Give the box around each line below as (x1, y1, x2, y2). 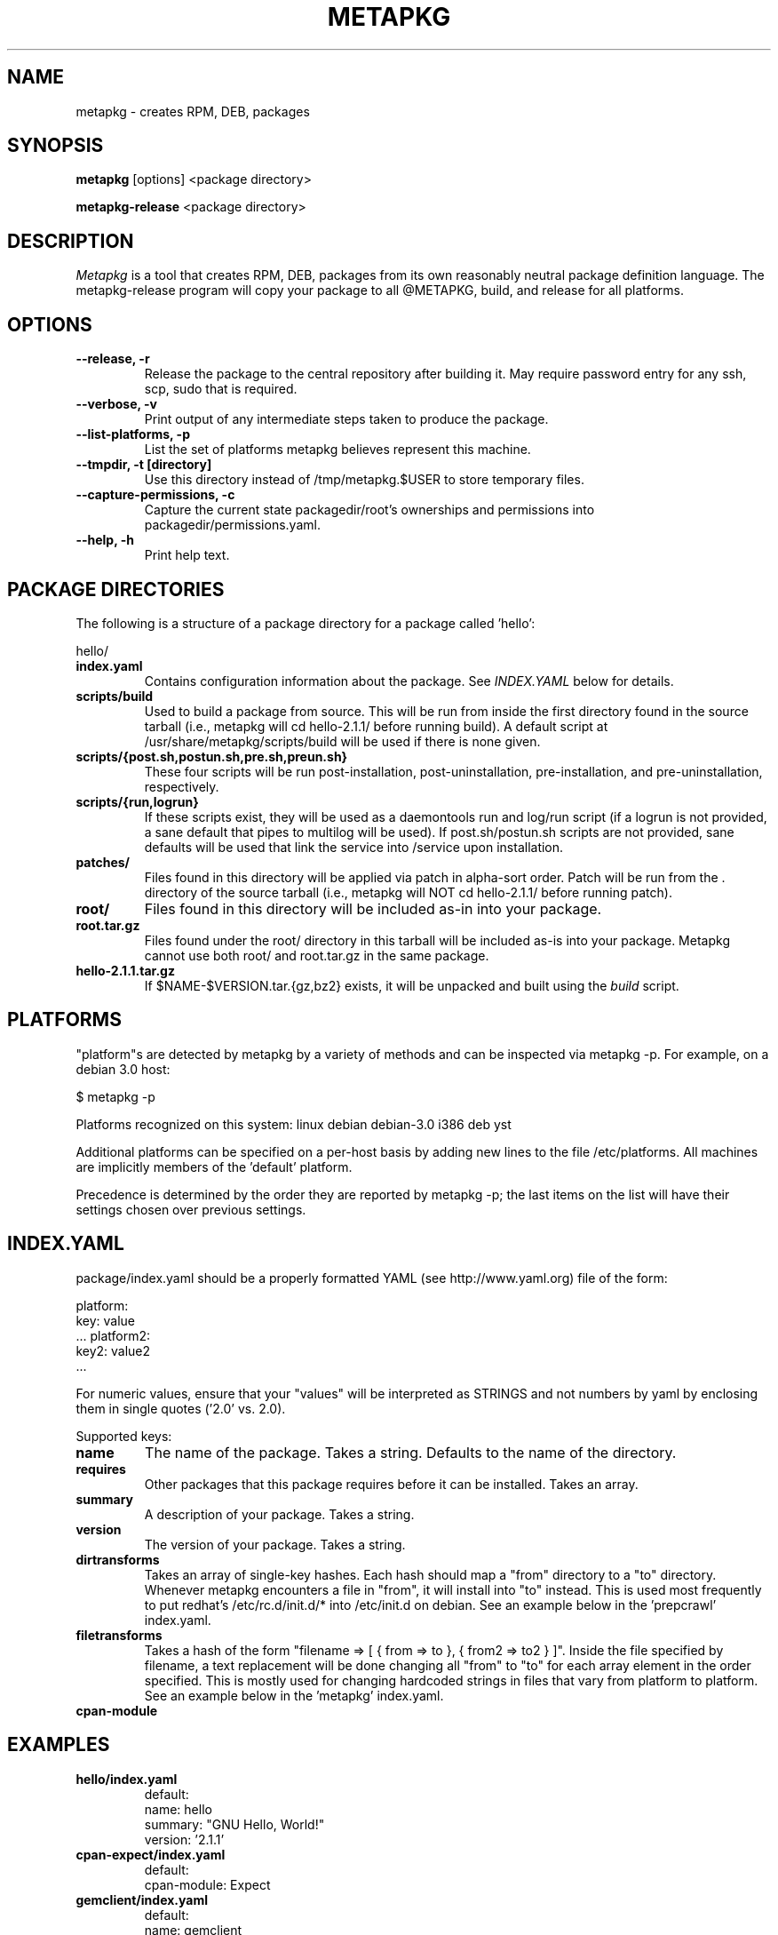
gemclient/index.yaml (75, 1891, 208, 1907)
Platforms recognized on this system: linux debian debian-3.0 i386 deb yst (75, 1116, 512, 1132)
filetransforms (75, 1627, 163, 1643)
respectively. (144, 778, 219, 794)
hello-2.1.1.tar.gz (75, 962, 175, 978)
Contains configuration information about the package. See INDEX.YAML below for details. (144, 673, 674, 689)
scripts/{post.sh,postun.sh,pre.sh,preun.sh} (75, 748, 348, 764)
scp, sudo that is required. (144, 381, 298, 397)
